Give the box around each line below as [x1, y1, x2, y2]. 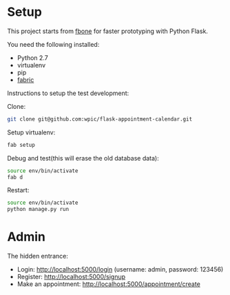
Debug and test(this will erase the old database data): [7, 154, 160, 162]
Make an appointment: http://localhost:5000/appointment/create [17, 280, 201, 288]
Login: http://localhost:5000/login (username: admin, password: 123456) [17, 265, 224, 274]
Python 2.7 [17, 53, 48, 62]
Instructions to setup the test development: [7, 89, 129, 97]
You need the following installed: [7, 40, 100, 48]
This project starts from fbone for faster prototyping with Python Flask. [7, 27, 209, 35]
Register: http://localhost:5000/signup [17, 273, 126, 281]
